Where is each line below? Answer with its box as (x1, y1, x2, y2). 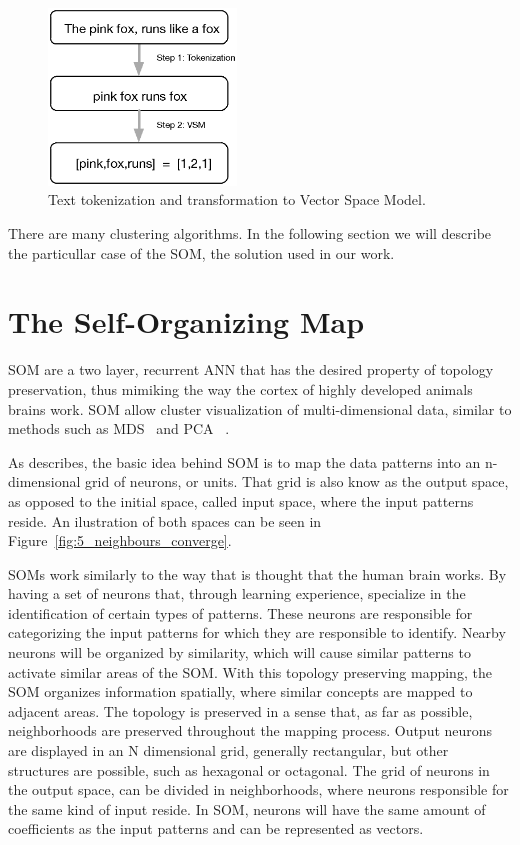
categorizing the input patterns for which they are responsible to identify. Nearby (8, 622, 506, 643)
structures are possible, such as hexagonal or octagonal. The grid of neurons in (8, 759, 490, 780)
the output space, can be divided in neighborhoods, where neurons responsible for (8, 779, 509, 800)
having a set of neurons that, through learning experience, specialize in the (8, 583, 466, 604)
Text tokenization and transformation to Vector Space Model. (48, 189, 426, 210)
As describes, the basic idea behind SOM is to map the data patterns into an (8, 451, 481, 472)
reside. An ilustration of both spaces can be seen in (8, 510, 322, 531)
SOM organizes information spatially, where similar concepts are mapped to (8, 681, 473, 702)
